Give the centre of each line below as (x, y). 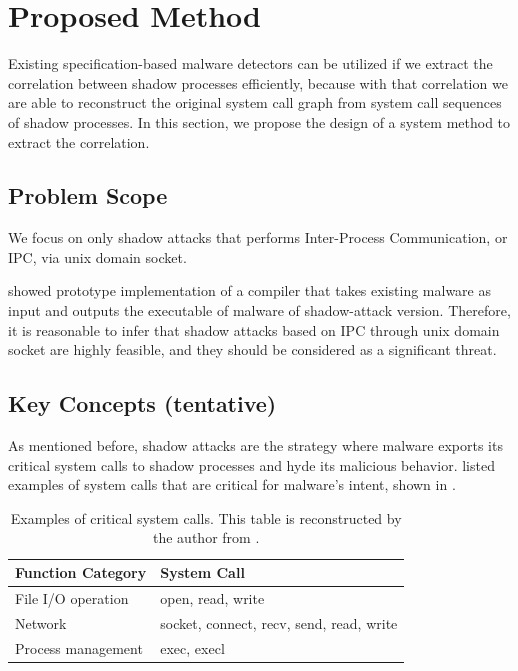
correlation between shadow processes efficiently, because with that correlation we (258, 82)
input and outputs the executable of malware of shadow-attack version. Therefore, (259, 310)
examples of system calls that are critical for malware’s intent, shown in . (232, 484)
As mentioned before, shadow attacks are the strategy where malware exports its (255, 445)
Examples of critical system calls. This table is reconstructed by (206, 517)
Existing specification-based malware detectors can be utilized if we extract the (250, 63)
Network (41, 622)
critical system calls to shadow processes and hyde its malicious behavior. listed (251, 464)
